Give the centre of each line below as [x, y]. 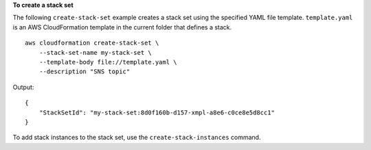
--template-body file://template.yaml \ [108, 62]
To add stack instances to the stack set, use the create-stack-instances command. [137, 138]
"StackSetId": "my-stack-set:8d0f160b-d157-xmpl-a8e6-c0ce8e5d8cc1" [157, 112]
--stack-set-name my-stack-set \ [95, 52]
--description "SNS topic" [85, 72]
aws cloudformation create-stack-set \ [92, 43]
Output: [23, 87]
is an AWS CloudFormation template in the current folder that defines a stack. [122, 27]
